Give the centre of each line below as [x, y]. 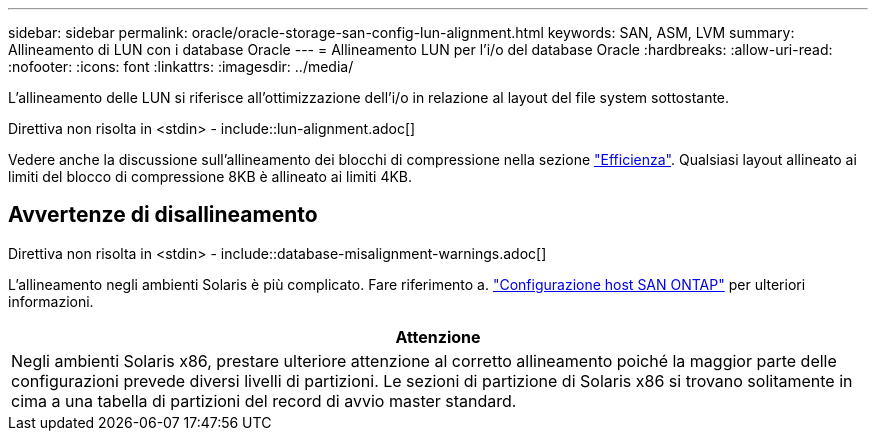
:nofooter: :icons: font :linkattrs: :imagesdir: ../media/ [181, 66]
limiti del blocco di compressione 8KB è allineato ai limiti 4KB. [210, 176]
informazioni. [51, 301]
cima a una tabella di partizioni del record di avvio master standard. [264, 400]
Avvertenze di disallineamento [163, 215]
